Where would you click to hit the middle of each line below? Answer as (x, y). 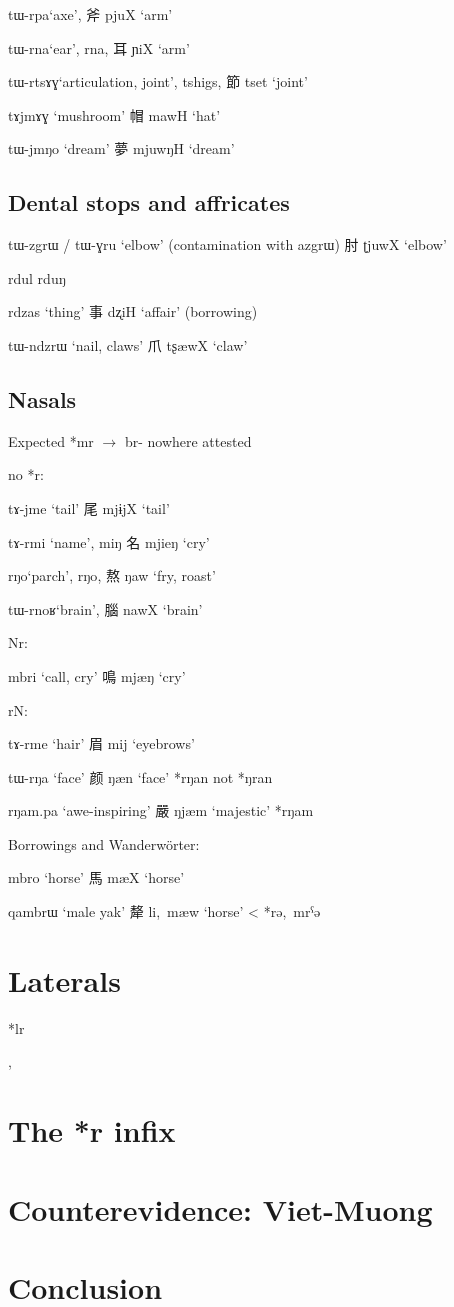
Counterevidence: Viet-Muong (220, 1208)
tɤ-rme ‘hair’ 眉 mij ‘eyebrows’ (101, 743)
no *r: (26, 474)
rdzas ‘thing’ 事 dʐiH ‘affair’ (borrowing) (133, 311)
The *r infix (92, 1130)
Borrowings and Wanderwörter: (104, 843)
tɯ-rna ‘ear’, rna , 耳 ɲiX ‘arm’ (99, 47)
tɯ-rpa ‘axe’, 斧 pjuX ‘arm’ (90, 14)
